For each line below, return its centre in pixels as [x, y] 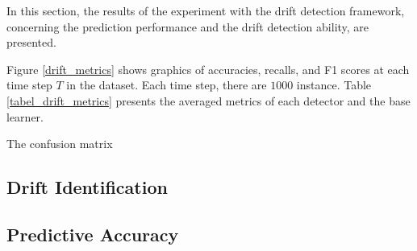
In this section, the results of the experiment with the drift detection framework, [206, 10]
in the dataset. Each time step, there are [167, 85]
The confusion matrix [60, 144]
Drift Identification [87, 187]
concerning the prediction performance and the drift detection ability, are [188, 26]
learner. [25, 116]
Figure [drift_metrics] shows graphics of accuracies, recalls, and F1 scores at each [208, 69]
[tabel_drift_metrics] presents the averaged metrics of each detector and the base [208, 100]
